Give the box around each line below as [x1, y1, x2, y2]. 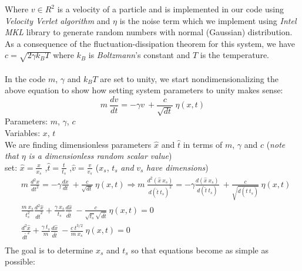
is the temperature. [200, 49, 269, 61]
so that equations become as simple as [131, 243, 269, 256]
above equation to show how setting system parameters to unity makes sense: [5, 84, 283, 96]
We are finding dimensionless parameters [5, 138, 152, 150]
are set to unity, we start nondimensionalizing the [100, 72, 278, 84]
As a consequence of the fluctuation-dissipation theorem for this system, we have [5, 37, 296, 49]
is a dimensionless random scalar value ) [28, 150, 172, 162]
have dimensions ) [146, 161, 209, 173]
